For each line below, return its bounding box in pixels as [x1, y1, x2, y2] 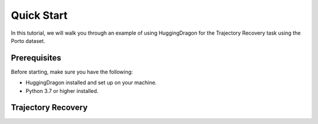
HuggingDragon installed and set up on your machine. [25, 79, 157, 86]
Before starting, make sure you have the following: [11, 68, 133, 75]
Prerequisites [11, 53, 61, 63]
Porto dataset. [11, 37, 45, 44]
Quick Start [11, 9, 68, 22]
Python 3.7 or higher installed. [25, 87, 99, 94]
